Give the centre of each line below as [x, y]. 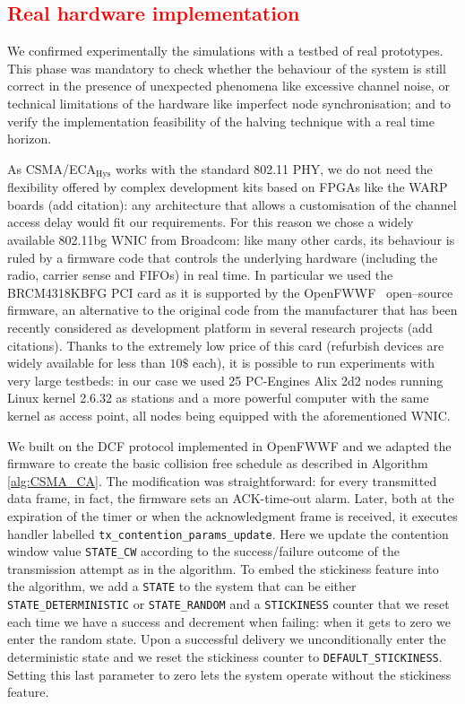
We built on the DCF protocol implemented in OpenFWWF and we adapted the [229, 445]
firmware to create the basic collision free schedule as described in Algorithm [218, 463]
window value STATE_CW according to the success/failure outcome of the [203, 551]
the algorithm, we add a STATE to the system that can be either [182, 586]
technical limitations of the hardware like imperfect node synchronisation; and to [229, 103]
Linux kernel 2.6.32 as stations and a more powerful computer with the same [218, 398]
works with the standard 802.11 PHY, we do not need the [274, 168]
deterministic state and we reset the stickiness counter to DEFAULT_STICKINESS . [225, 656]
